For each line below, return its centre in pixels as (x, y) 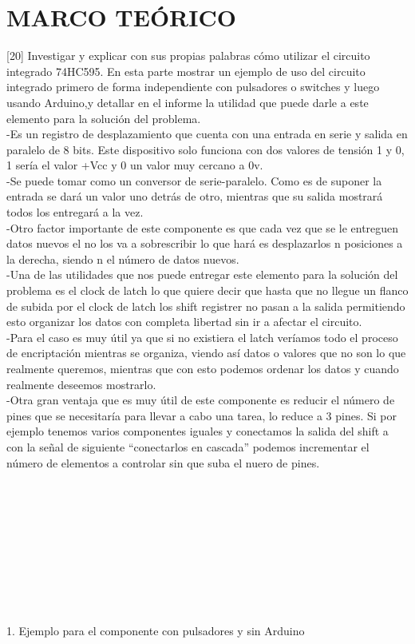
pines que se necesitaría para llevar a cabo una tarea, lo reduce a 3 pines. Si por (202, 415)
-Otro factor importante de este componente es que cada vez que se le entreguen (203, 227)
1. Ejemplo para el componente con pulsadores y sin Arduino (156, 630)
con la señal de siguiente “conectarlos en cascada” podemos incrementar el (188, 446)
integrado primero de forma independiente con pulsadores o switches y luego (193, 87)
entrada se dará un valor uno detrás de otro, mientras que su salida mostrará (195, 196)
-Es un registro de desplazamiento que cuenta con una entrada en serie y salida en (207, 134)
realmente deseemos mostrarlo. (81, 384)
